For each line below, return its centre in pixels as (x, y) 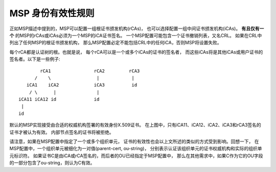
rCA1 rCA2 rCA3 (90, 71)
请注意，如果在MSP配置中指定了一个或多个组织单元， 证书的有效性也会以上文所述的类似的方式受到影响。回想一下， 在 (134, 141)
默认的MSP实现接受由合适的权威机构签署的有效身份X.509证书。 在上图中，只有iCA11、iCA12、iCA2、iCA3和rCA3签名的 (135, 125)
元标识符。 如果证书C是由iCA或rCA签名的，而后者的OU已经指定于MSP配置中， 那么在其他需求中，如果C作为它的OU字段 (136, 156)
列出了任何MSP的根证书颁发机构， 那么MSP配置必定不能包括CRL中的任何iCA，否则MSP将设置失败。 (116, 43)
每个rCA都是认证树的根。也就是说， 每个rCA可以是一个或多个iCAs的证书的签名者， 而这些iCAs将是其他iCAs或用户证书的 (136, 52)
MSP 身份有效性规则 (52, 13)
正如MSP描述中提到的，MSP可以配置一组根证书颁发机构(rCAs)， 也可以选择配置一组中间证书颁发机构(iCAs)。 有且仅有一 (137, 28)
